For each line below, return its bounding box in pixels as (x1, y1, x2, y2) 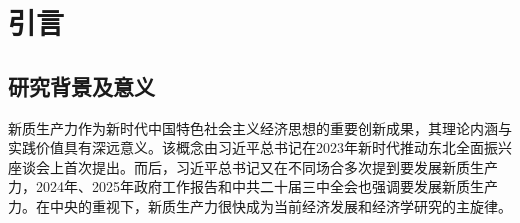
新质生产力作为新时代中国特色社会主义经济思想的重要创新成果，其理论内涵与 (8, 117, 512, 138)
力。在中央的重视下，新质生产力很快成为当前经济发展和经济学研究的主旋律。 (8, 195, 512, 216)
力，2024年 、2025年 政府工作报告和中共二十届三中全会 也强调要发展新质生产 (8, 176, 498, 197)
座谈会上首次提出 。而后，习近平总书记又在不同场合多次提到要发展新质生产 (8, 156, 498, 177)
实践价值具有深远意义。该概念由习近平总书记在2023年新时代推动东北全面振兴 (8, 137, 512, 158)
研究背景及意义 (8, 70, 155, 101)
